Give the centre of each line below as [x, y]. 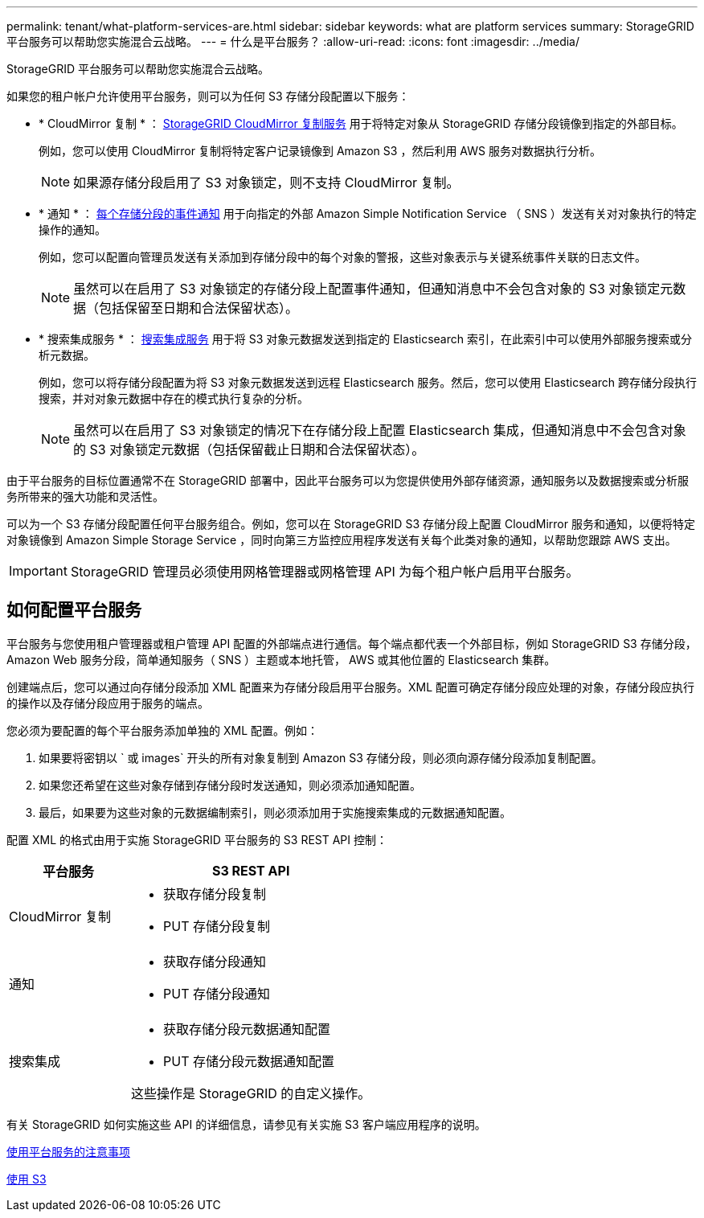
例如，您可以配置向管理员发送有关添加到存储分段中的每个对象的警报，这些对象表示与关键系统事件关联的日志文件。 [342, 257]
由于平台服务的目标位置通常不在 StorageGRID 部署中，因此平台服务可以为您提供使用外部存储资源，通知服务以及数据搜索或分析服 [348, 480]
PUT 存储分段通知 [217, 993]
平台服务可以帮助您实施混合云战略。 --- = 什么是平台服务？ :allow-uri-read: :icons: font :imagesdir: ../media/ [293, 41]
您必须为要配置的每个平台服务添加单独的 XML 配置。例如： [162, 730]
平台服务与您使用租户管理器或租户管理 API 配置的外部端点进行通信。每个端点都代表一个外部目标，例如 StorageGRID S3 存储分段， [352, 643]
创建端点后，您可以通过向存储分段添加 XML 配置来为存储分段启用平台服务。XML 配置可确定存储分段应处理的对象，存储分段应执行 [351, 687]
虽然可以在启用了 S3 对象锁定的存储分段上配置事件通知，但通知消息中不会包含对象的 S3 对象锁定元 [373, 289]
